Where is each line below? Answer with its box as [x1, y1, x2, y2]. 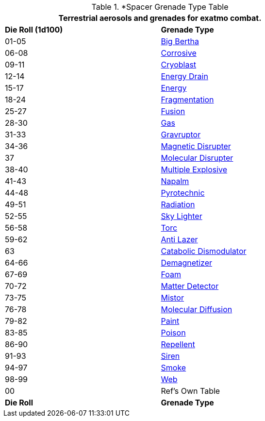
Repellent [161, 339, 195, 349]
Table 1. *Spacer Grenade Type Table [91, 2, 229, 12]
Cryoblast [161, 60, 197, 69]
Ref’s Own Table [161, 386, 220, 396]
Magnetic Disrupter [161, 141, 231, 151]
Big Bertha [161, 36, 199, 46]
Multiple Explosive [161, 165, 228, 174]
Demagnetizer [161, 258, 213, 268]
